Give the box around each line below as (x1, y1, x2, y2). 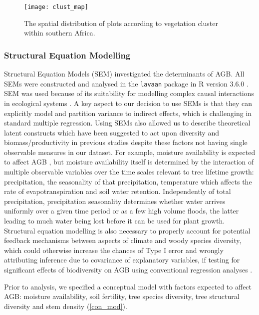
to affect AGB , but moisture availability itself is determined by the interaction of (4, 156, 254, 167)
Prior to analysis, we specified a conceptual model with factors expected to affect (4, 281, 252, 291)
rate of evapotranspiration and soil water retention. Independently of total (4, 186, 231, 196)
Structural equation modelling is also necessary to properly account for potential (4, 225, 251, 235)
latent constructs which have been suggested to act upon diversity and (4, 127, 219, 137)
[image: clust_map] (24, 3, 88, 10)
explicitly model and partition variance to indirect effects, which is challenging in (4, 107, 252, 118)
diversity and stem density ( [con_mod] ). (4, 300, 127, 311)
